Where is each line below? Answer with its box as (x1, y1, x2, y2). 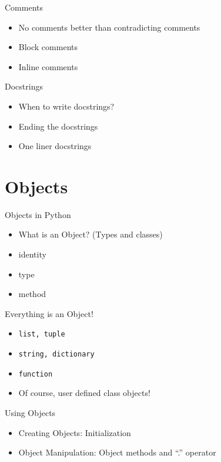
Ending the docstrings (18, 120, 98, 132)
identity (18, 248, 46, 260)
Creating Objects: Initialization (18, 426, 131, 438)
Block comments (18, 41, 78, 53)
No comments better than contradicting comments (18, 21, 200, 33)
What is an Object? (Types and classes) (18, 228, 163, 240)
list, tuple (18, 330, 65, 339)
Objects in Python (5, 208, 71, 220)
